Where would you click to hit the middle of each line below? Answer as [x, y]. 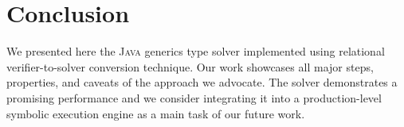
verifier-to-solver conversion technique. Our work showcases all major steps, [190, 66]
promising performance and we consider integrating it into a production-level [194, 97]
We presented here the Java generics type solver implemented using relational [196, 51]
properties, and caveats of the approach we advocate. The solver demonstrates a [202, 82]
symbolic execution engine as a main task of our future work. [156, 113]
